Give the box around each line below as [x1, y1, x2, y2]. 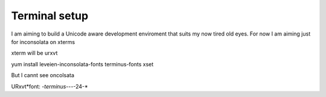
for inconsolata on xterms [11, 38, 75, 45]
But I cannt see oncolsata [11, 72, 75, 79]
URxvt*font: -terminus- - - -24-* [11, 83, 88, 90]
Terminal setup [11, 9, 89, 22]
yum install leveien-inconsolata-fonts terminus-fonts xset [11, 60, 154, 67]
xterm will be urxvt [11, 49, 58, 57]
